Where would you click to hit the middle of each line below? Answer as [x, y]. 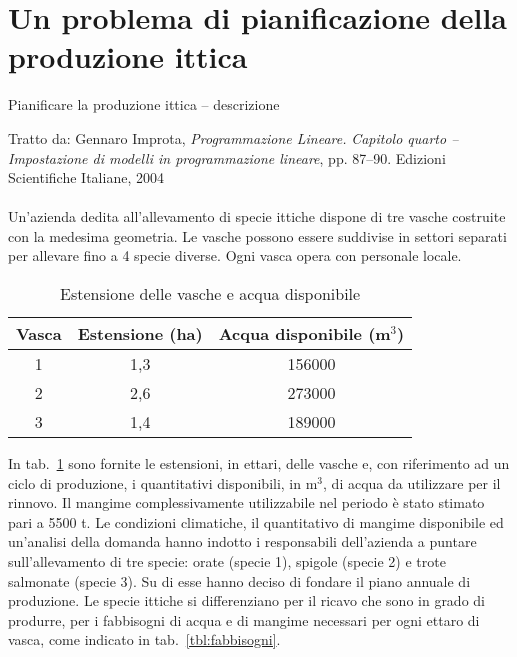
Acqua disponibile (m [304, 334]
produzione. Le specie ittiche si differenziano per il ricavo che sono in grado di [246, 600]
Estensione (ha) [140, 334]
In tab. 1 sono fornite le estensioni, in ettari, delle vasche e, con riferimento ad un [259, 463]
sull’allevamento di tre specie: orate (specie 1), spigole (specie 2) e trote [227, 561]
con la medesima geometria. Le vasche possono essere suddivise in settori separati [257, 235]
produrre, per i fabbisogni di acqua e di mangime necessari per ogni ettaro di [244, 619]
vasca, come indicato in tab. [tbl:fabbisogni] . [144, 639]
